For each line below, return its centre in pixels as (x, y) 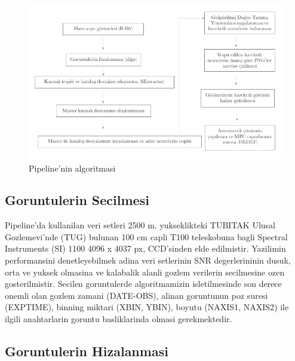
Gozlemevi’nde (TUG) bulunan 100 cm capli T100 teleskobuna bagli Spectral (146, 236)
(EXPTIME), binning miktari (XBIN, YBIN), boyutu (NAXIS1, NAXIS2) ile (147, 307)
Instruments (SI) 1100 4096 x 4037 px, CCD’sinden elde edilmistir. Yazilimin (145, 248)
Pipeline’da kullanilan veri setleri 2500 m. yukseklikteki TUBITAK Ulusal (140, 225)
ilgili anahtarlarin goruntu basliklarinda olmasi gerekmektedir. (119, 319)
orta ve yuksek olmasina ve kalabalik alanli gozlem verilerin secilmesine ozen (145, 272)
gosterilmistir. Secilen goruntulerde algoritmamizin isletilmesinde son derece (143, 284)
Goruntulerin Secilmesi (77, 200)
